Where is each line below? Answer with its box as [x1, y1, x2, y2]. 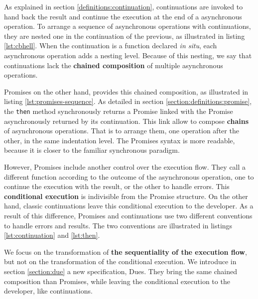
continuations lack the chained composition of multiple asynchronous [4, 60, 223, 70]
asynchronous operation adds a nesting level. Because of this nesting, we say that [4, 50, 252, 60]
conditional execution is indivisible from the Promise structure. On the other [4, 191, 248, 201]
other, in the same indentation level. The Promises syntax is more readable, [4, 135, 235, 145]
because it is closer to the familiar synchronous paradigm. [4, 145, 180, 155]
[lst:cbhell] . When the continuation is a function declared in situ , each [4, 40, 217, 51]
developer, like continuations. [4, 286, 93, 296]
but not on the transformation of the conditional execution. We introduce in [4, 256, 237, 267]
